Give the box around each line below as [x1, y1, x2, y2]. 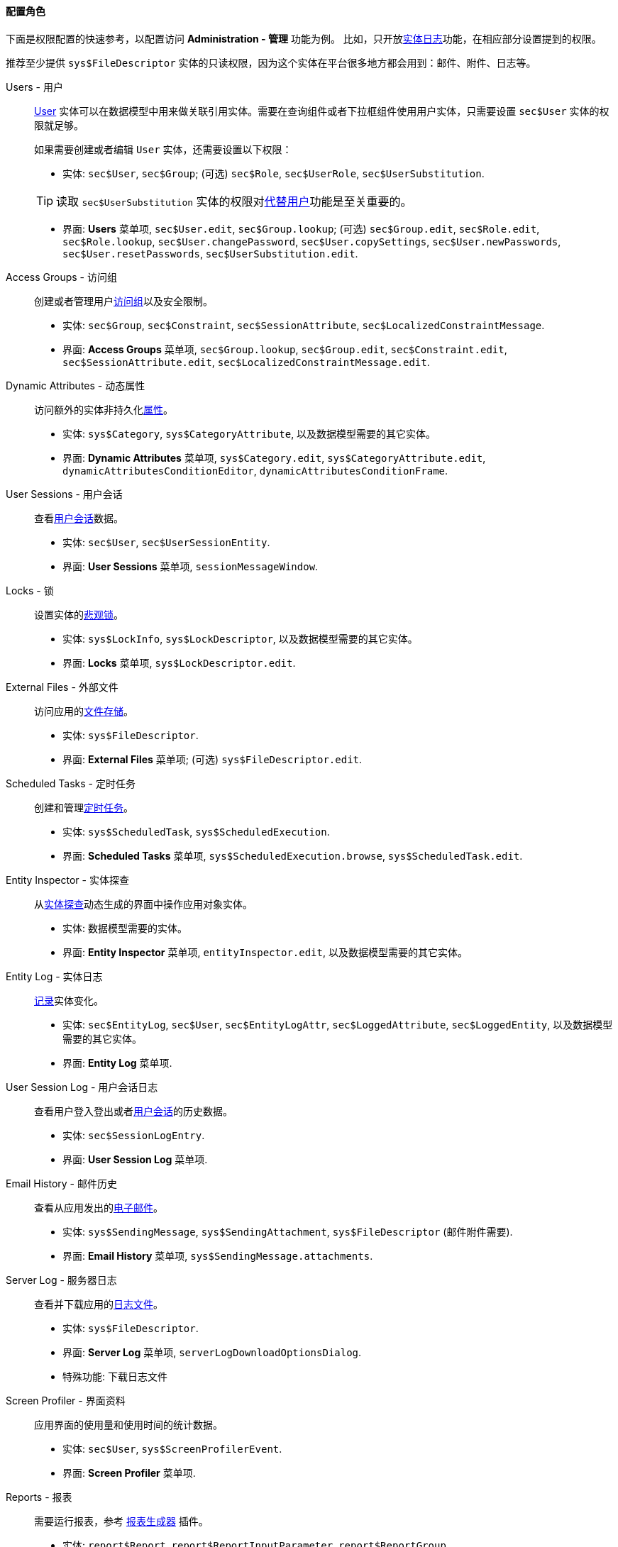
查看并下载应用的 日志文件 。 [34, 1297, 163, 1310]
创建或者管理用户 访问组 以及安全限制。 [34, 294, 213, 307]
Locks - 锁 [6, 584, 54, 597]
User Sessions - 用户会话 [6, 487, 123, 500]
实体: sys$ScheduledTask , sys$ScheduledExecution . [62, 825, 330, 838]
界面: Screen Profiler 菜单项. [62, 1466, 196, 1479]
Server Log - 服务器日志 [6, 1273, 117, 1286]
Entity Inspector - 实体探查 [6, 873, 129, 886]
